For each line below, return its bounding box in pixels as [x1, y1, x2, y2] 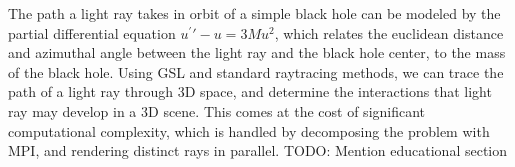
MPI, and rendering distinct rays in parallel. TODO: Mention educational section [8, 140, 507, 161]
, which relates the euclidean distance [274, 22, 504, 43]
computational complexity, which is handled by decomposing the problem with [8, 120, 490, 141]
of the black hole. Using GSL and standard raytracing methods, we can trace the [8, 61, 504, 82]
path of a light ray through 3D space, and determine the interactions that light [8, 81, 492, 102]
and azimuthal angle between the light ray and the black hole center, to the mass [8, 42, 506, 63]
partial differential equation [8, 22, 176, 43]
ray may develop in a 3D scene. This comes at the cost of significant [8, 100, 426, 121]
